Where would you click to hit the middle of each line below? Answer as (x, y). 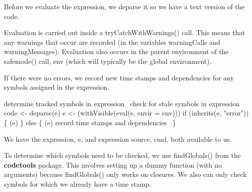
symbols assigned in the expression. (57, 87)
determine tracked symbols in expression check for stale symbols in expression (122, 103)
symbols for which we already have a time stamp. (78, 183)
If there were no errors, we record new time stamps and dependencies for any (119, 77)
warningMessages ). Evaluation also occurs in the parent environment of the (116, 51)
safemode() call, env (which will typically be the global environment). (108, 61)
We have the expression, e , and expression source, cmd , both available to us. (118, 139)
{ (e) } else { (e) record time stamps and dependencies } (90, 122)
